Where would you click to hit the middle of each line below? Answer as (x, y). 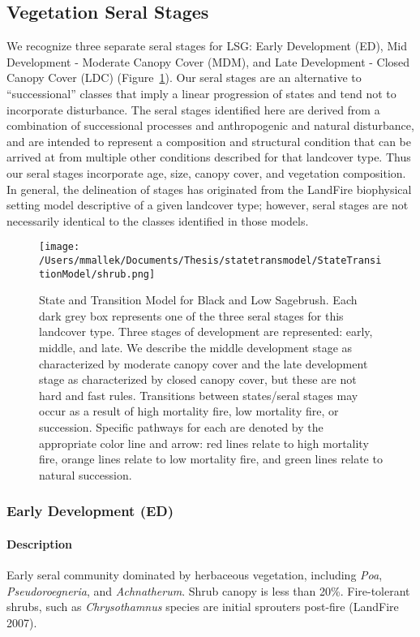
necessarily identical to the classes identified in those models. (158, 220)
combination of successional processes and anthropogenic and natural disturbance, (210, 125)
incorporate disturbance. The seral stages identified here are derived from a (193, 109)
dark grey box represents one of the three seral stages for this (191, 315)
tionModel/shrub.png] (97, 274)
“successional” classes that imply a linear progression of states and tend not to (201, 93)
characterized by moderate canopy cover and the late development (204, 363)
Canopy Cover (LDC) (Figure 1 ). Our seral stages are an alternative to (184, 77)
